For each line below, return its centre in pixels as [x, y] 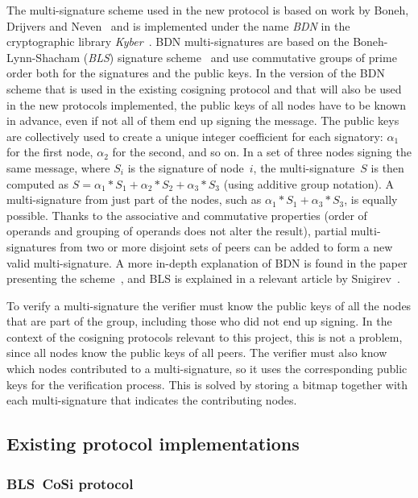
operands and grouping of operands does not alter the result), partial [177, 231]
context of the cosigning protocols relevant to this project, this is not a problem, [205, 336]
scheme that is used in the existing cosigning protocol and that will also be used [204, 88]
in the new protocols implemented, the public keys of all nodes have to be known [207, 104]
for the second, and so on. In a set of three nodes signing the [262, 152]
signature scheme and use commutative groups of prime [257, 57]
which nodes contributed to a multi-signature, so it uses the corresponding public [207, 369]
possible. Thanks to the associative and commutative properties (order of [187, 215]
